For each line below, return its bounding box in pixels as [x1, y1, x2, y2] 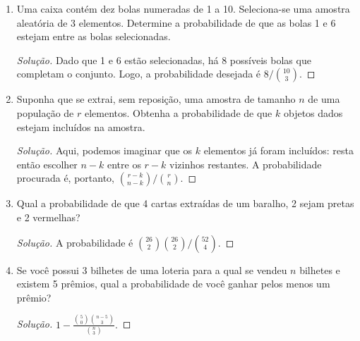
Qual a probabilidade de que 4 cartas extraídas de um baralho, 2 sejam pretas [16, 196, 354, 211]
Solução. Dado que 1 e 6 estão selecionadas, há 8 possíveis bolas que [16, 52, 311, 67]
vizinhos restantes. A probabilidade [169, 156, 322, 171]
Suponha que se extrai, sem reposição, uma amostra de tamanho [16, 92, 296, 106]
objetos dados [283, 105, 343, 120]
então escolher [16, 156, 78, 171]
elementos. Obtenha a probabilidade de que [84, 105, 272, 120]
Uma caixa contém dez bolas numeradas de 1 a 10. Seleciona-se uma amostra [16, 1, 350, 15]
